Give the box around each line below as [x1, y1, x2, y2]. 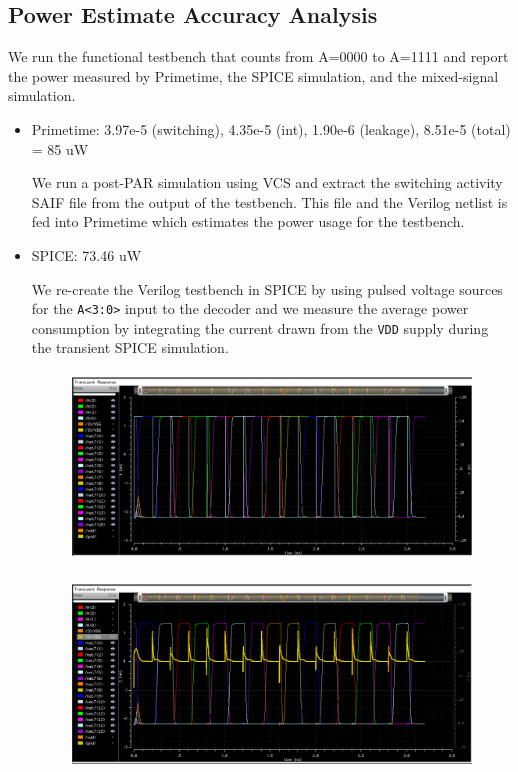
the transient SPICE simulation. [31, 337, 229, 358]
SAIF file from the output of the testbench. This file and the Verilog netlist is [31, 191, 508, 212]
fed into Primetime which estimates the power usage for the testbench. [31, 211, 465, 232]
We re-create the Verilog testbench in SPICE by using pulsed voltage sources [31, 278, 503, 299]
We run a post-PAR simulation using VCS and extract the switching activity [31, 172, 503, 193]
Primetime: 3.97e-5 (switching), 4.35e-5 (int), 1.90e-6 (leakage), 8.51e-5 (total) [31, 118, 511, 139]
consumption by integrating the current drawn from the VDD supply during [31, 317, 489, 338]
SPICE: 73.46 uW [31, 244, 142, 265]
